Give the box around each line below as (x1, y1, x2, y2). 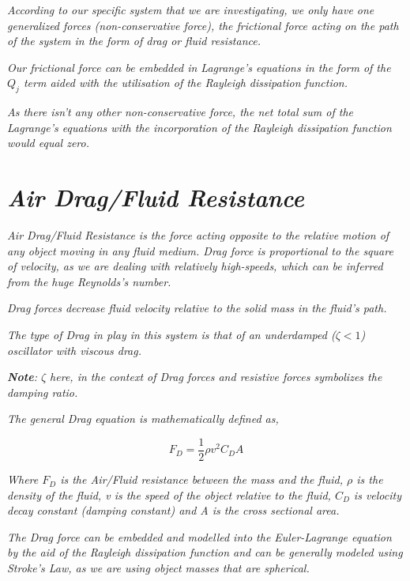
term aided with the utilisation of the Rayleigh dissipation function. (23, 74, 348, 91)
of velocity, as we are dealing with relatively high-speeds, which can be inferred (7, 258, 383, 274)
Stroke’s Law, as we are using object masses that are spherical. (7, 560, 310, 576)
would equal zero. (7, 134, 89, 151)
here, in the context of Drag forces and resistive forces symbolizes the (50, 368, 382, 385)
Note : (7, 368, 37, 385)
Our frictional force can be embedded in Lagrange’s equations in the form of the (7, 58, 391, 75)
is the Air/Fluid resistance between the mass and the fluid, (60, 471, 344, 488)
